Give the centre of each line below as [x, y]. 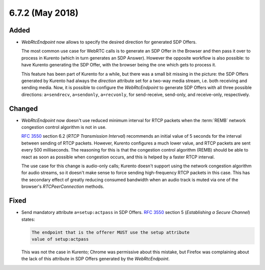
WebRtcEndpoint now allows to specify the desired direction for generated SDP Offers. [109, 42]
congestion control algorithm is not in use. [64, 127]
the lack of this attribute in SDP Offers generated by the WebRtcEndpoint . [95, 259]
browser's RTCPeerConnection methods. [63, 186]
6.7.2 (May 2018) [44, 13]
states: [28, 219]
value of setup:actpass [60, 239]
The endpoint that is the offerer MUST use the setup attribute [111, 232]
